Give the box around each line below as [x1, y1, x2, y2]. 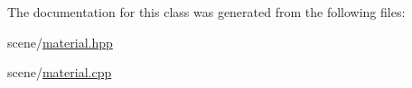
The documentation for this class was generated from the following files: [7, 3, 406, 21]
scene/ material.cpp [7, 63, 112, 82]
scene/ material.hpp [7, 32, 113, 51]
